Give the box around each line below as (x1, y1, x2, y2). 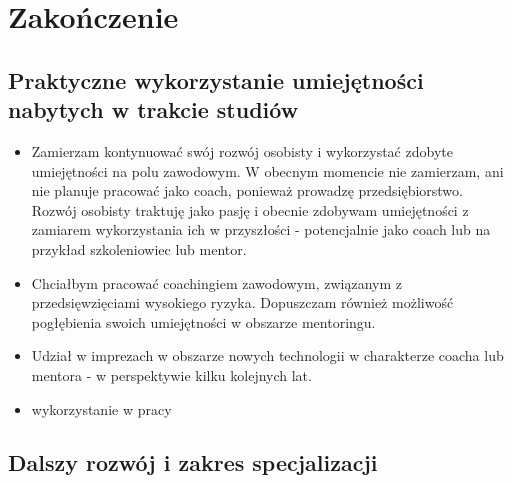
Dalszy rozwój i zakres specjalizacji (8, 447, 378, 478)
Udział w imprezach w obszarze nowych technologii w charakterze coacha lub (31, 345, 504, 366)
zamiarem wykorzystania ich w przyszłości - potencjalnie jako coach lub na (31, 219, 491, 240)
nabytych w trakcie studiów (8, 94, 299, 125)
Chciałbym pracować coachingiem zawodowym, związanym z (31, 272, 403, 293)
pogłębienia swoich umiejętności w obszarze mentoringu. (31, 311, 376, 332)
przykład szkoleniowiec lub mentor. (31, 238, 247, 259)
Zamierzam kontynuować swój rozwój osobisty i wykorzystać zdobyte (31, 140, 453, 161)
